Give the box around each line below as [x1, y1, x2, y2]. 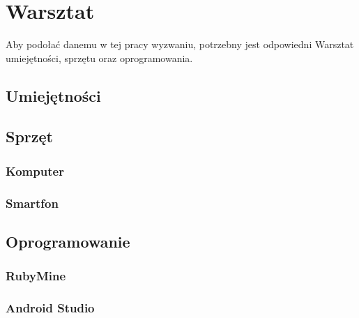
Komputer [6, 162, 64, 179]
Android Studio [6, 299, 95, 317]
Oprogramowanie [6, 230, 130, 252]
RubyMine [6, 267, 66, 285]
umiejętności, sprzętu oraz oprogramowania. [6, 50, 193, 65]
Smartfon [6, 194, 59, 211]
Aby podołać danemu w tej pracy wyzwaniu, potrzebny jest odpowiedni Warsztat [6, 37, 354, 52]
